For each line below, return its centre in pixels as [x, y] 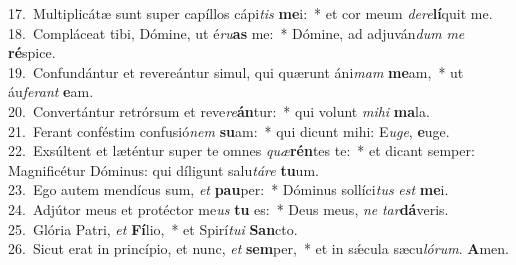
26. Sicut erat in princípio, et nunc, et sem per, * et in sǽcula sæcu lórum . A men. [258, 248]
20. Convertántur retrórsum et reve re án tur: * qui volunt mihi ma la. [219, 110]
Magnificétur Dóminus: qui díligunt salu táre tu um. [163, 169]
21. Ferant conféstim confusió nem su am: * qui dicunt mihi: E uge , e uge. [229, 130]
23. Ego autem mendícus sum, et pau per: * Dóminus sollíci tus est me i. [228, 189]
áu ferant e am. [51, 91]
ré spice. [32, 52]
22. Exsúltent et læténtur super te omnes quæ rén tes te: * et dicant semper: [241, 150]
